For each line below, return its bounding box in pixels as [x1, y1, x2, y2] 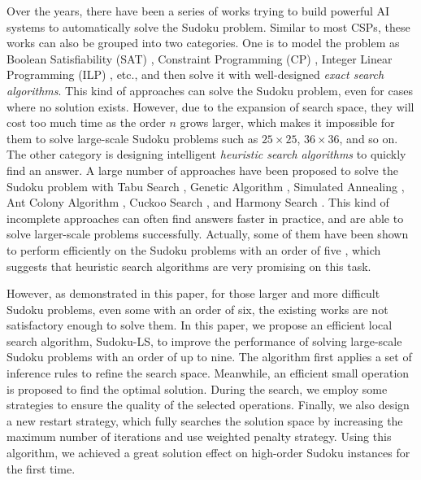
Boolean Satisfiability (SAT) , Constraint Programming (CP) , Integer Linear [7, 50, 393, 67]
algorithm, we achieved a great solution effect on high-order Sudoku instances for [7, 444, 410, 461]
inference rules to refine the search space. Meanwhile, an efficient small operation [7, 364, 410, 382]
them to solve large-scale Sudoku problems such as [7, 129, 258, 146]
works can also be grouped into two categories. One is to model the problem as [7, 34, 400, 51]
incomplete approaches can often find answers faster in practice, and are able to [7, 209, 404, 226]
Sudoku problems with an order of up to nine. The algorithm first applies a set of [7, 348, 412, 365]
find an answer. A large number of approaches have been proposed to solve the [7, 161, 398, 178]
